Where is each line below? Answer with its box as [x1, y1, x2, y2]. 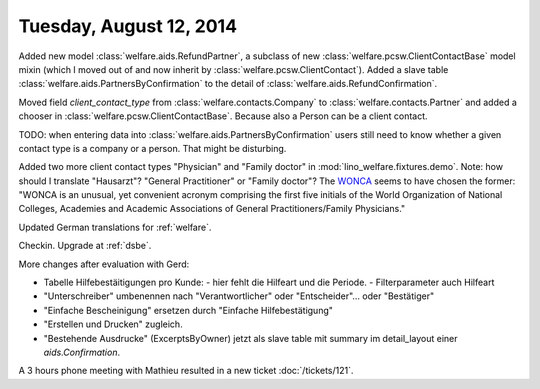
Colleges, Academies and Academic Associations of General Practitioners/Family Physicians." [18, 203, 406, 215]
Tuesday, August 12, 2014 [18, 15, 238, 37]
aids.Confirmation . [43, 346, 120, 358]
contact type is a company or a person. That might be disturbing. [18, 142, 287, 154]
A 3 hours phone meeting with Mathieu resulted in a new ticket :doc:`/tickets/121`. [18, 365, 354, 377]
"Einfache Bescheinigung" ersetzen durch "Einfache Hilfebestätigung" [43, 304, 334, 316]
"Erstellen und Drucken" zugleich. [43, 318, 184, 330]
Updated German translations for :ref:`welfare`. [18, 221, 212, 233]
